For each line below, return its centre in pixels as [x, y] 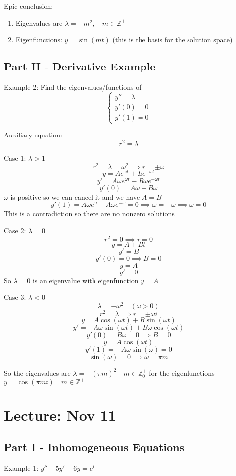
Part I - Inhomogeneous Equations [94, 446]
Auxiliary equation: [33, 135]
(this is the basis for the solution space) [172, 39]
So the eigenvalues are [37, 373]
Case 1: [15, 158]
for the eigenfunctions [182, 373]
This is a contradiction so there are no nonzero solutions [89, 214]
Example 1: [21, 467]
